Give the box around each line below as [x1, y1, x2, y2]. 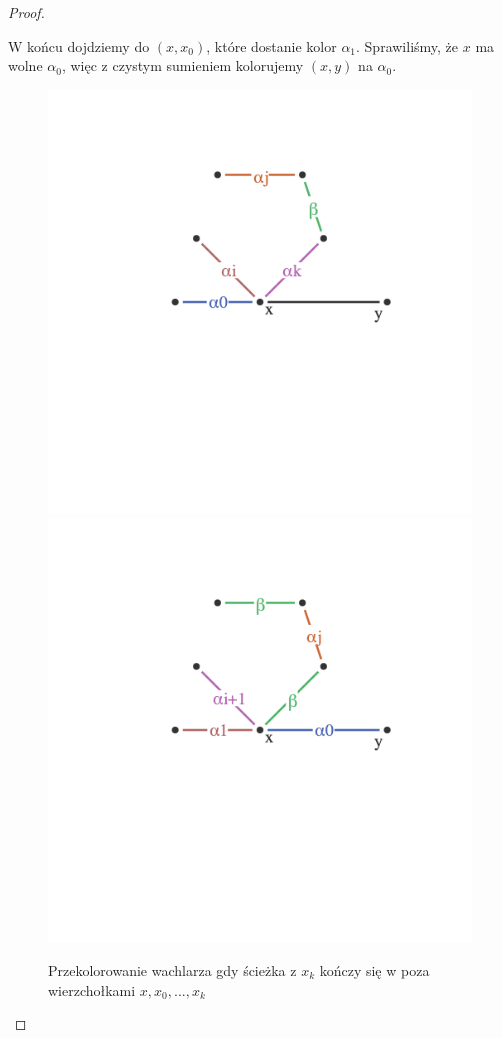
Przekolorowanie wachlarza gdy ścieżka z [48, 959, 297, 980]
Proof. [8, 2, 45, 22]
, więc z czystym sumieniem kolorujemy [61, 55, 304, 76]
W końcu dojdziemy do [8, 35, 150, 56]
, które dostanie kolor [206, 35, 337, 56]
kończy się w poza [319, 959, 430, 980]
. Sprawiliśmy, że [356, 35, 459, 56]
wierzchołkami [48, 979, 136, 1000]
